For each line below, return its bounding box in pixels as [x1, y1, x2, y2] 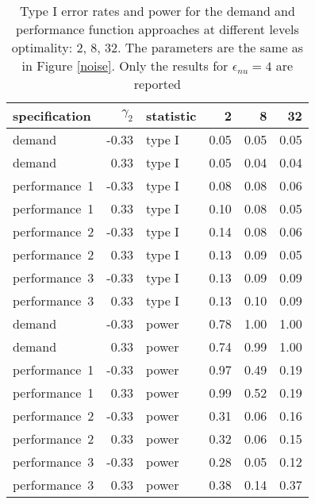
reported [133, 75, 181, 93]
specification [13, 106, 91, 125]
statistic [146, 106, 197, 125]
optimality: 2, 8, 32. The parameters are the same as [11, 38, 304, 56]
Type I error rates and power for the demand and [19, 2, 295, 20]
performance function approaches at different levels [15, 20, 299, 38]
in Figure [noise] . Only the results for [21, 56, 229, 75]
